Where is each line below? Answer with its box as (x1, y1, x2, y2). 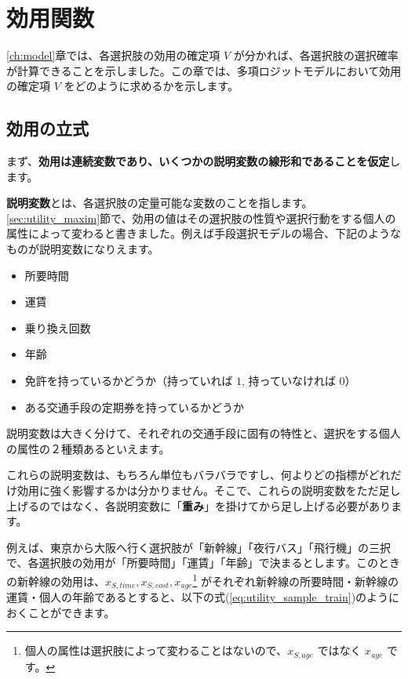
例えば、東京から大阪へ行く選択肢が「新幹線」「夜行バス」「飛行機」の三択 (6, 539, 391, 555)
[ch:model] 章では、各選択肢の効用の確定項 (6, 47, 220, 64)
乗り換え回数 (24, 319, 91, 336)
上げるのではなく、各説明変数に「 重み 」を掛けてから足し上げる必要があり (6, 497, 391, 514)
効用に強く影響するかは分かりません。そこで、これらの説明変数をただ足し (16, 482, 401, 499)
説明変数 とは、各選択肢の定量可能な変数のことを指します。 (6, 194, 313, 211)
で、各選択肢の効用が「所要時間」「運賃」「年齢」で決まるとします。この (6, 554, 379, 571)
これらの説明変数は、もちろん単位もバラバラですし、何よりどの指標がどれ (6, 467, 391, 483)
